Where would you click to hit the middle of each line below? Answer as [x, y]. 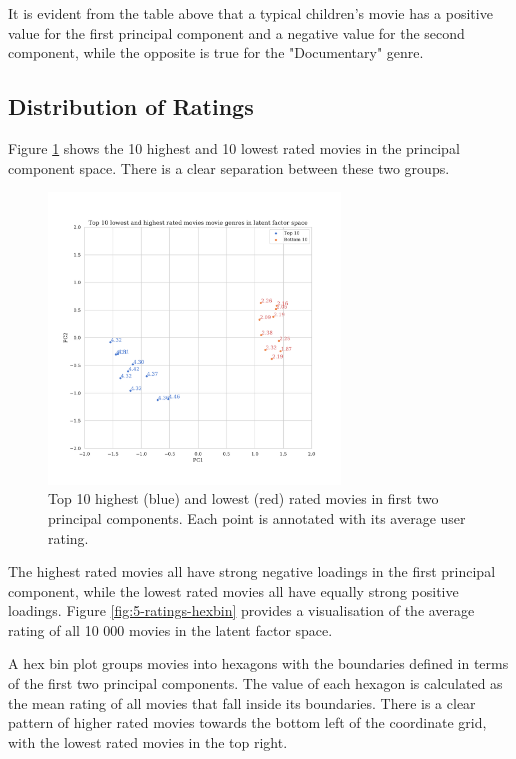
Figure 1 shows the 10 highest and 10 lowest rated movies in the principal [234, 147]
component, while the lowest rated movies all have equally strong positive [233, 590]
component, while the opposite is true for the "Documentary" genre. [216, 52]
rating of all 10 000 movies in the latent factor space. [170, 629]
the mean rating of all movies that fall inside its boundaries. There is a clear [242, 702]
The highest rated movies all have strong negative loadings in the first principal [252, 571]
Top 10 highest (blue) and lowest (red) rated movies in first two [243, 498]
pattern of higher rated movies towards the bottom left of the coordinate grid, [247, 722]
